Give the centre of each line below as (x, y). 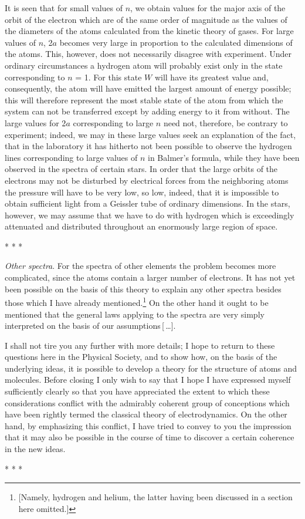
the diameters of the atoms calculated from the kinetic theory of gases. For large (149, 31)
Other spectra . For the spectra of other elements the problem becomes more (140, 266)
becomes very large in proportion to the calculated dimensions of (176, 42)
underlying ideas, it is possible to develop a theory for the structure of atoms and (151, 368)
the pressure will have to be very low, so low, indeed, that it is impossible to (142, 192)
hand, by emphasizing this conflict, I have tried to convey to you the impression (148, 425)
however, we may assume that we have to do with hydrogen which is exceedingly (150, 215)
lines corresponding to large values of (71, 157)
